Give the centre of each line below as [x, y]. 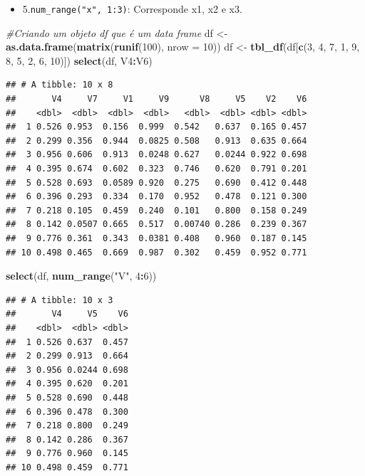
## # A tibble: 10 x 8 [60, 85]
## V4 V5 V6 [67, 314]
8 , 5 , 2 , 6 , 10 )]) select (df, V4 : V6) [79, 60]
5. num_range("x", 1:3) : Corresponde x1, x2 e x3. [132, 9]
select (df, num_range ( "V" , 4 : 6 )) [81, 276]
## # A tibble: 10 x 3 [60, 300]
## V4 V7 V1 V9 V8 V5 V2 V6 [156, 99]
